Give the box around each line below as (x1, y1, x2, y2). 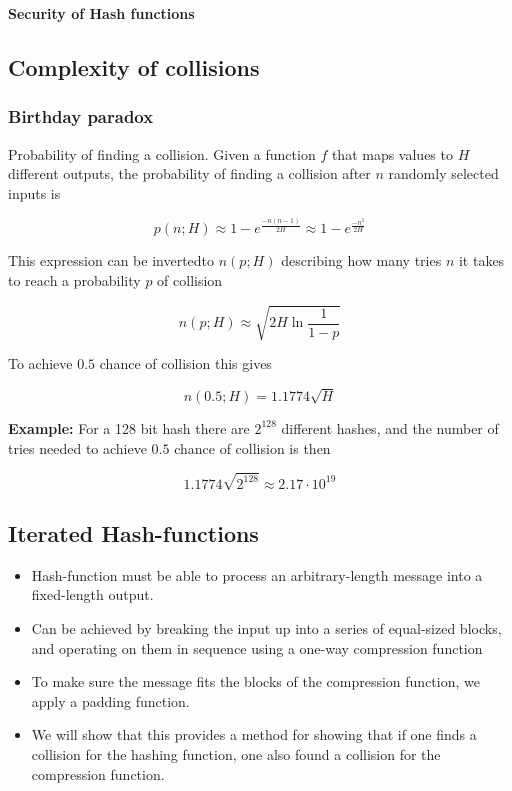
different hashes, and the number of (281, 417, 499, 438)
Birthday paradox (8, 104, 154, 129)
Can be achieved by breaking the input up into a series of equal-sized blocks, (31, 618, 502, 639)
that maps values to (331, 143, 453, 164)
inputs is (8, 182, 61, 203)
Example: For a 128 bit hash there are (8, 417, 250, 438)
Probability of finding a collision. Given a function (8, 143, 316, 164)
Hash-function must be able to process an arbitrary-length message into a (31, 564, 483, 585)
